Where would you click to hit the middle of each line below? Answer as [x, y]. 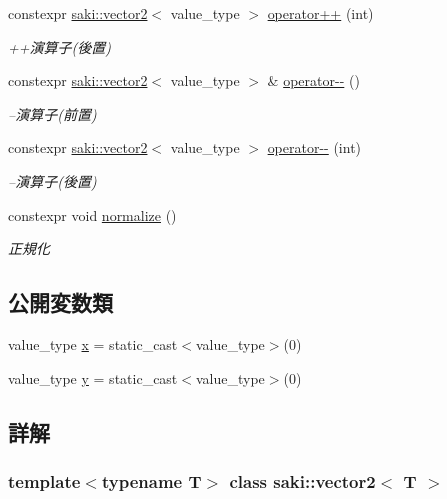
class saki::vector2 [302, 480]
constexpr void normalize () [92, 214]
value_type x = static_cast [93, 343]
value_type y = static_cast [93, 377]
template [44, 480]
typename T [151, 480]
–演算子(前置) [52, 113]
